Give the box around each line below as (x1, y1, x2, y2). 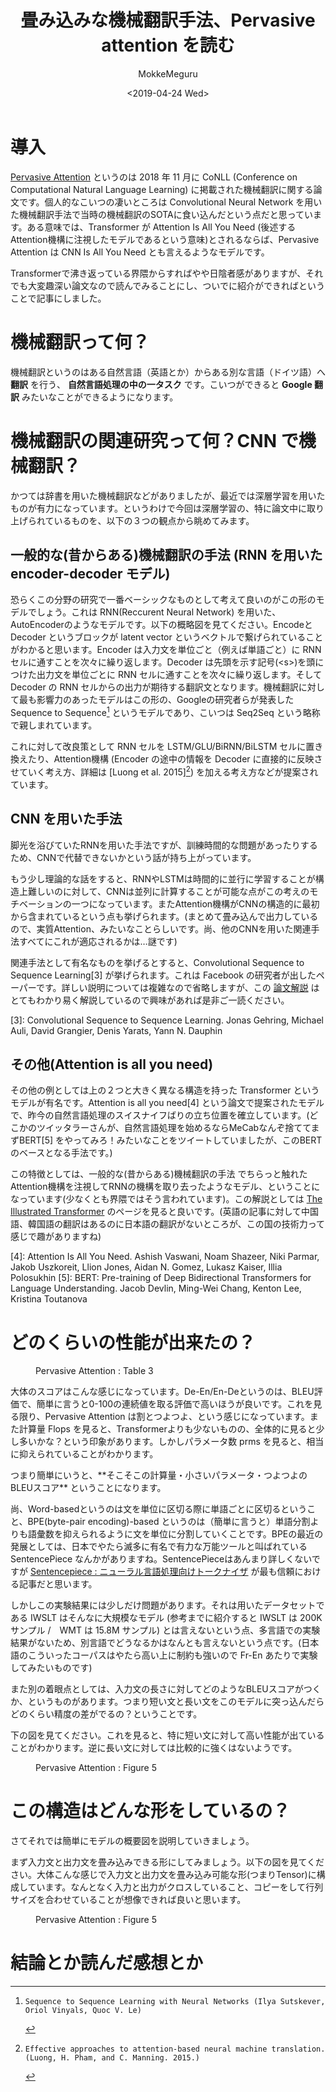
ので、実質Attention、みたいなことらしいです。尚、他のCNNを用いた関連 (10, 922, 312, 935)
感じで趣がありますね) (10, 1231, 102, 1243)
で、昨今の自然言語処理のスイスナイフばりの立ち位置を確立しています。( (10, 1109, 310, 1121)
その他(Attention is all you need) (10, 1056, 214, 1073)
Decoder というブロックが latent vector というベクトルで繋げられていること (10, 631, 324, 643)
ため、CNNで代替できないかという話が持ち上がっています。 (10, 851, 257, 863)
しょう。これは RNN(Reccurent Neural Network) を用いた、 (36, 606, 282, 618)
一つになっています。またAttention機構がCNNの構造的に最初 (71, 897, 320, 910)
